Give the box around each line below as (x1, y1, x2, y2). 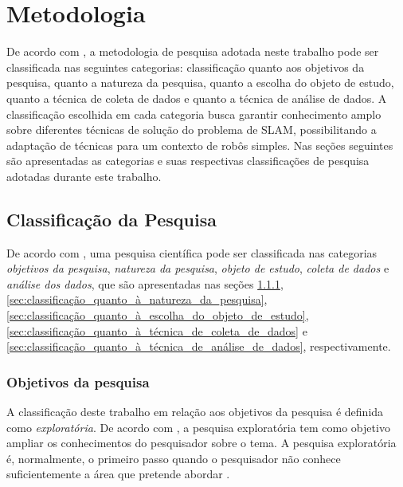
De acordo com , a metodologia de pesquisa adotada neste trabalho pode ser (6, 43, 379, 60)
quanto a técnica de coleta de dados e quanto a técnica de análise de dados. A (6, 89, 387, 106)
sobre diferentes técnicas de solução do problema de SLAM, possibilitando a (6, 121, 377, 138)
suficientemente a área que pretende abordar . (6, 465, 230, 482)
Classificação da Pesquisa (6, 206, 217, 231)
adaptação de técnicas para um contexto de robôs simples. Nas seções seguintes (6, 136, 393, 153)
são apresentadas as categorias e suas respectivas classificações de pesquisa (6, 152, 370, 169)
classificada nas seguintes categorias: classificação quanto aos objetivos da (6, 58, 365, 75)
